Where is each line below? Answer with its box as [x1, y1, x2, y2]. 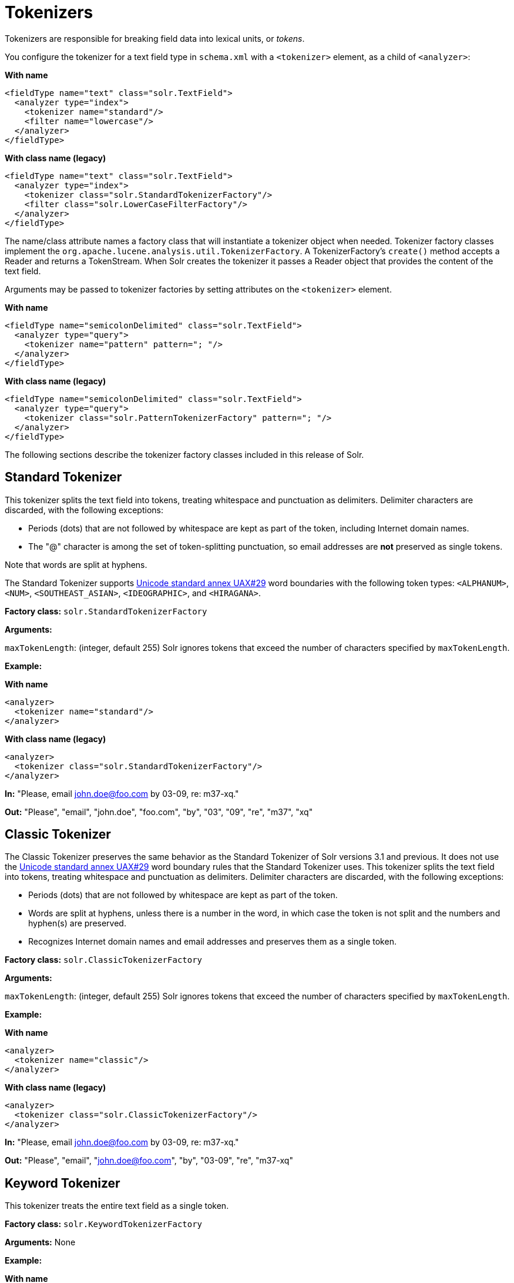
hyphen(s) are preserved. [28, 918, 126, 929]
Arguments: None [5, 1237, 76, 1248]
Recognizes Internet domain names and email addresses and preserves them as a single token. [28, 936, 397, 947]
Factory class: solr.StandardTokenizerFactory [5, 606, 207, 616]
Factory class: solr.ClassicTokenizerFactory [5, 955, 203, 965]
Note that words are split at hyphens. [5, 559, 147, 570]
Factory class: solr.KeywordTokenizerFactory [5, 1219, 203, 1229]
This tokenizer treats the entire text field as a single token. [5, 1201, 229, 1211]
